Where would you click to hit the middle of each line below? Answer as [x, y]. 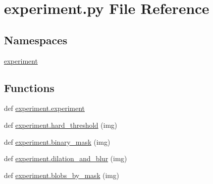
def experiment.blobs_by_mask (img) [62, 175]
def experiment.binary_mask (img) [57, 141]
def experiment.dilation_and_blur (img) [66, 158]
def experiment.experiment [45, 108]
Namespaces [36, 40]
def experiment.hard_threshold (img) [61, 125]
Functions [29, 87]
